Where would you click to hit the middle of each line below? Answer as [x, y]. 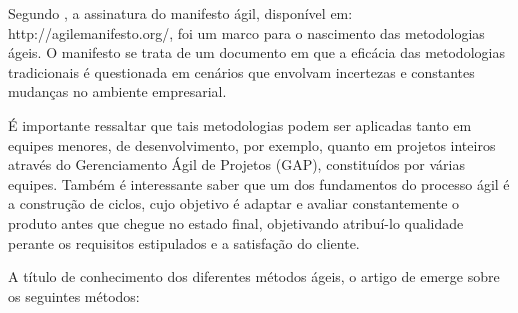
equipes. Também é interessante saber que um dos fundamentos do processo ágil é [259, 183]
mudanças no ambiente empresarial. [117, 91]
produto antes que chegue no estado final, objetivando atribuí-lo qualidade [236, 222]
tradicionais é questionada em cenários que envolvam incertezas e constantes [241, 71]
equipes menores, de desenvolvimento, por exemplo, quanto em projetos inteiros [252, 144]
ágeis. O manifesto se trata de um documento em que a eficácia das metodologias [256, 52]
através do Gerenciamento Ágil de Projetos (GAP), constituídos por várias [236, 164]
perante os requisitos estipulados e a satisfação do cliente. [184, 242]
